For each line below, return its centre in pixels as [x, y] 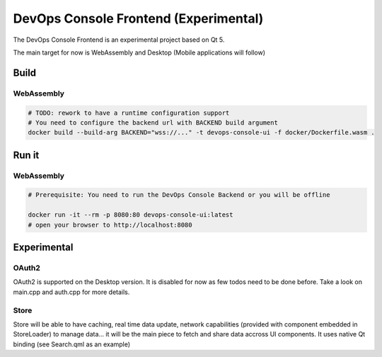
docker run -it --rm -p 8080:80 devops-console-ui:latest [131, 215]
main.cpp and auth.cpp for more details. [71, 292]
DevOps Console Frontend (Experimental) [138, 18]
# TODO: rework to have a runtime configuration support [129, 113]
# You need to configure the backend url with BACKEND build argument [153, 123]
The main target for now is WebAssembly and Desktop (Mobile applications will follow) [139, 52]
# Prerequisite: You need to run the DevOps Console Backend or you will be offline [179, 195]
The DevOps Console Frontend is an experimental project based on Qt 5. [119, 40]
